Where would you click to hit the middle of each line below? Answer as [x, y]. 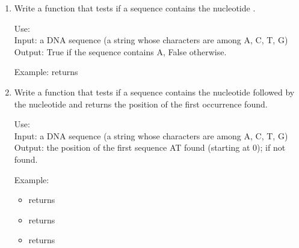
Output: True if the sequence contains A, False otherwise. [120, 51]
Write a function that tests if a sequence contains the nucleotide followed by [154, 92]
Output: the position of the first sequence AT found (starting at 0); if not [150, 147]
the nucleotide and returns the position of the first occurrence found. [141, 104]
